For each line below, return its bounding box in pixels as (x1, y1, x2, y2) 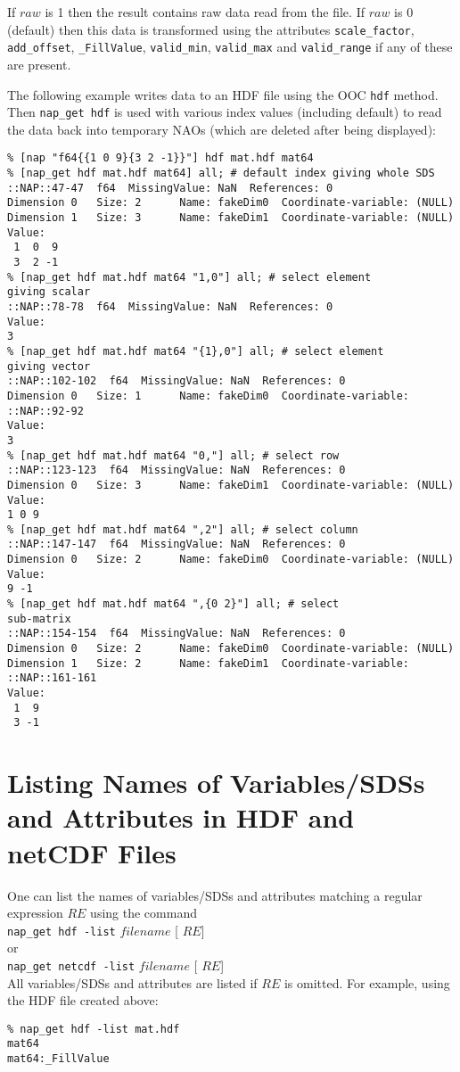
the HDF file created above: (7, 991, 159, 1010)
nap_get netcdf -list (7, 960, 136, 973)
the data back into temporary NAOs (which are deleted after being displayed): (7, 120, 436, 138)
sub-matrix (7, 612, 71, 625)
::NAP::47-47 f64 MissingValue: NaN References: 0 (7, 181, 333, 194)
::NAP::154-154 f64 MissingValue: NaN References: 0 (7, 627, 346, 640)
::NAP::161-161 (7, 672, 97, 685)
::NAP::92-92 (7, 404, 84, 417)
